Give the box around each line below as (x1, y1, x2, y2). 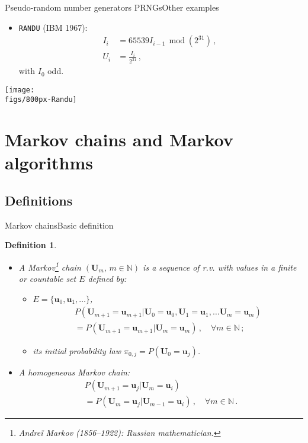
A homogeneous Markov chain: (18, 365, 130, 378)
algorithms (5, 150, 93, 175)
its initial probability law (33, 344, 121, 357)
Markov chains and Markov (5, 127, 233, 152)
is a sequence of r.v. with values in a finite (143, 261, 297, 273)
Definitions (5, 191, 73, 209)
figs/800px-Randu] (5, 95, 77, 104)
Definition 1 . (5, 239, 57, 251)
